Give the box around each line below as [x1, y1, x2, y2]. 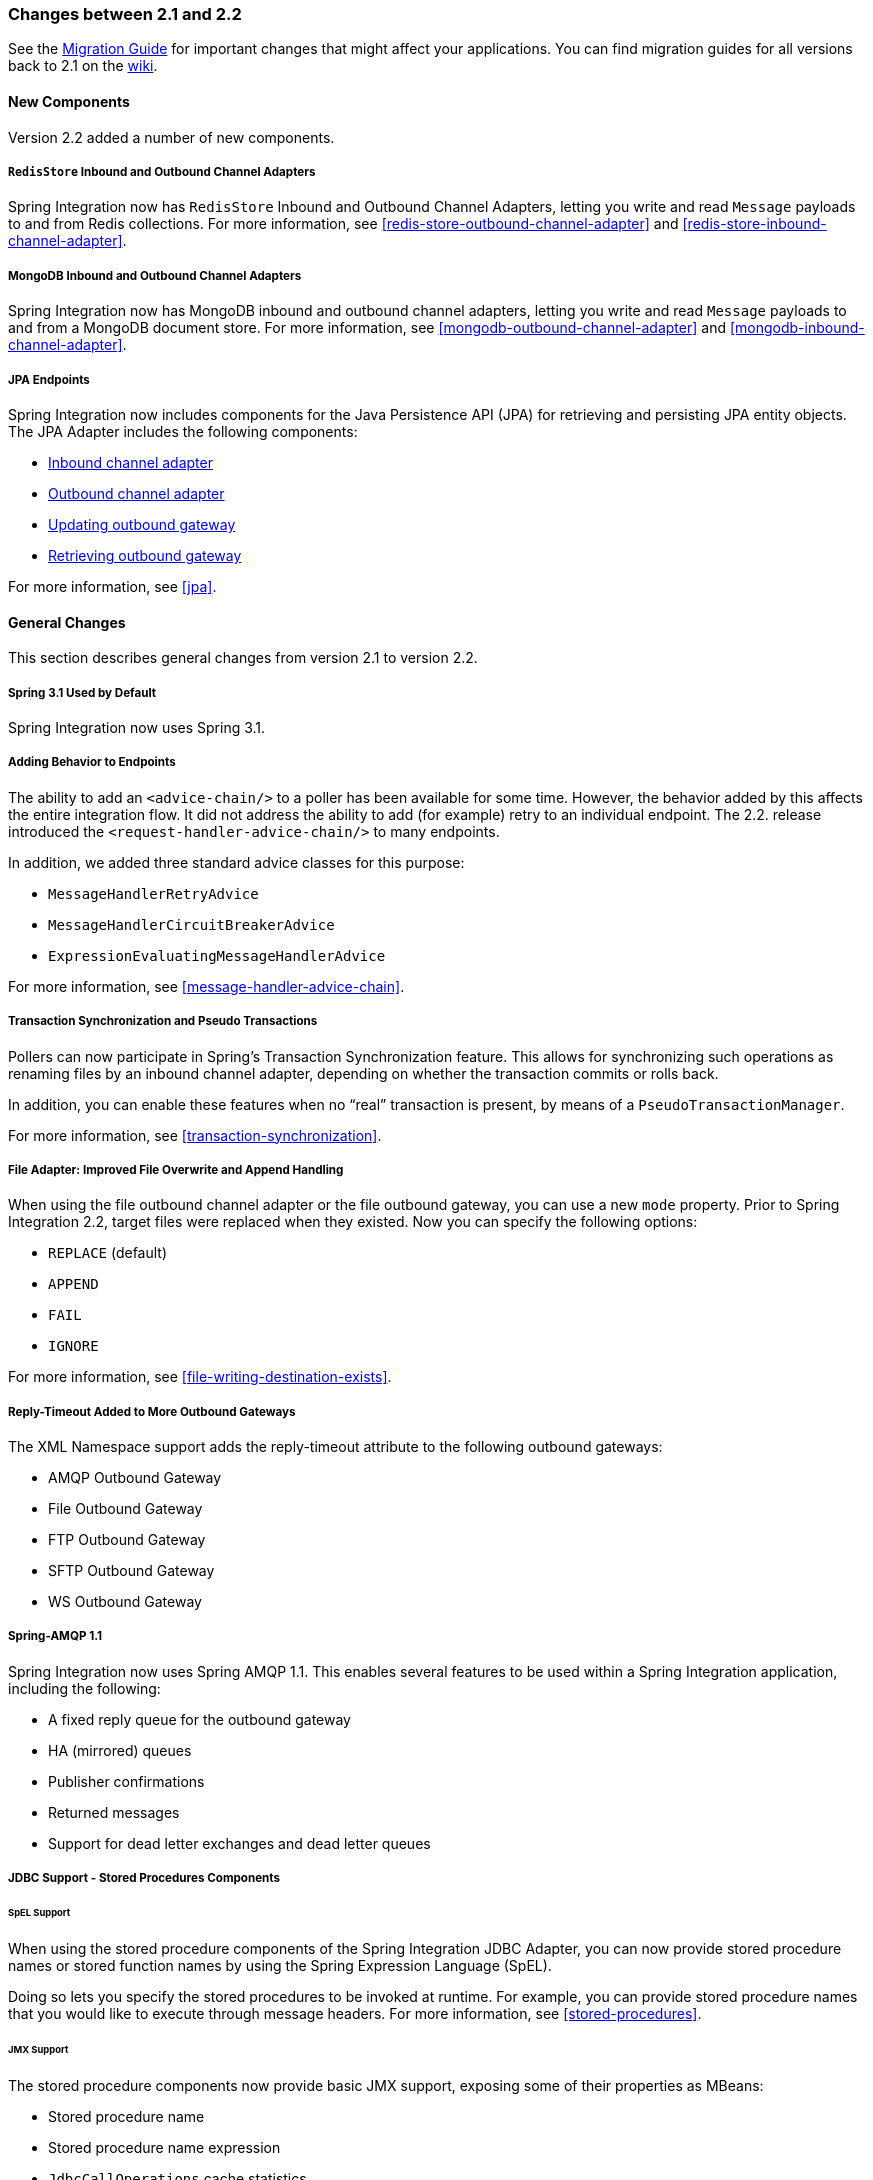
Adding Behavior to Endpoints [8, 755, 176, 770]
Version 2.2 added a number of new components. [8, 128, 335, 146]
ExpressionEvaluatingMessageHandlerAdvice [48, 947, 386, 964]
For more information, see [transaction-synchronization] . [8, 1126, 382, 1144]
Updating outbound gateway [48, 515, 236, 533]
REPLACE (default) [48, 1244, 168, 1262]
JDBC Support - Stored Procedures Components [8, 1871, 280, 1886]
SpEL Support [8, 1907, 71, 1919]
